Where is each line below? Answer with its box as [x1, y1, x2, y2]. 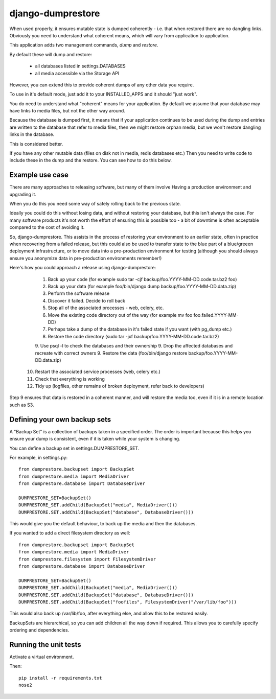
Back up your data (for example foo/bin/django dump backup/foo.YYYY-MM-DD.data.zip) [48, 284, 237, 289]
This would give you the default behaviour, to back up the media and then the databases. [9, 521, 197, 527]
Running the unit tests [9, 640, 81, 649]
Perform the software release [48, 290, 110, 296]
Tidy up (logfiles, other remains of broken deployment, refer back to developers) [35, 383, 204, 389]
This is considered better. [9, 141, 63, 147]
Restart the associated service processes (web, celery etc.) [35, 368, 160, 375]
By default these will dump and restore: [9, 51, 92, 57]
